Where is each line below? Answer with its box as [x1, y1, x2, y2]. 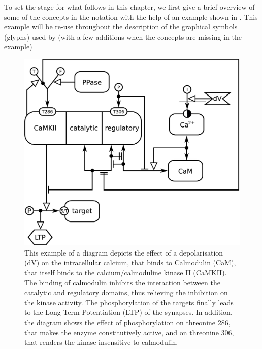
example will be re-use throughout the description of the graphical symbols [4, 21, 238, 32]
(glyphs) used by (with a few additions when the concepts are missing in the [4, 31, 242, 42]
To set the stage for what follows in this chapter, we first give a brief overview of [4, 2, 255, 12]
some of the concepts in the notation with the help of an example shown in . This [4, 11, 258, 22]
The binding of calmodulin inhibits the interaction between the [24, 277, 220, 288]
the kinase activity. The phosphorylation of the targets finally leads [24, 297, 234, 307]
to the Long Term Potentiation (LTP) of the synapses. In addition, [24, 307, 233, 318]
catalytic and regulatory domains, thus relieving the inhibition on [24, 287, 228, 298]
